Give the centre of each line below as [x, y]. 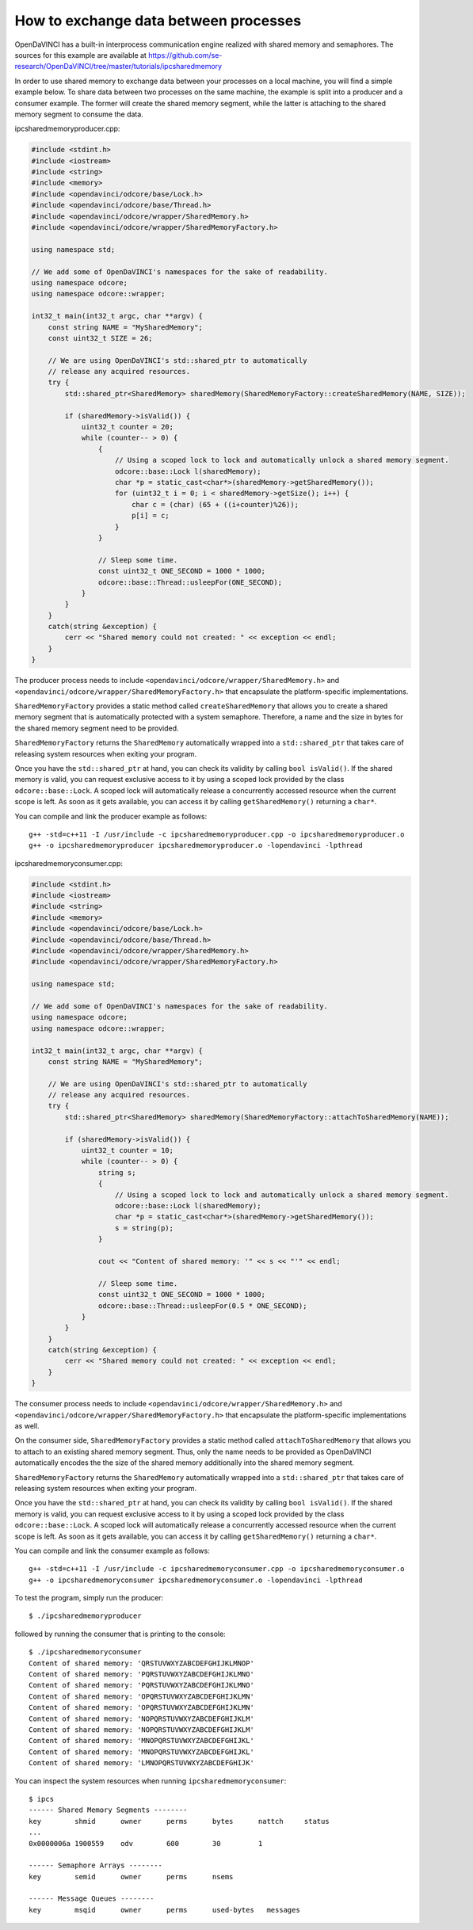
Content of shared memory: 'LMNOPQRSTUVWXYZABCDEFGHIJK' [142, 1763]
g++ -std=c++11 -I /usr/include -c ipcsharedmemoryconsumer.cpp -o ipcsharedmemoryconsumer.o [217, 1569]
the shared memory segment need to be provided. [97, 728]
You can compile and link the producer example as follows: [111, 816]
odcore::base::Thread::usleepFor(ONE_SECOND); [190, 582]
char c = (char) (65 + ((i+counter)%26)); [215, 504]
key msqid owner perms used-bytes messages [164, 1910]
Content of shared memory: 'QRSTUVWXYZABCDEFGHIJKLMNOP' [142, 1663]
